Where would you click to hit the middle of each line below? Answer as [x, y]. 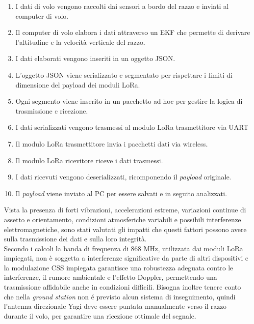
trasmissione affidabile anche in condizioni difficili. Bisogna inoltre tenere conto [123, 287]
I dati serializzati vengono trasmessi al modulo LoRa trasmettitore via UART [132, 127]
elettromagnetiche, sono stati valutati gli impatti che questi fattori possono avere [125, 229]
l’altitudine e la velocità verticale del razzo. [80, 42]
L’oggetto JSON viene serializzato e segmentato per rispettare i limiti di [124, 74]
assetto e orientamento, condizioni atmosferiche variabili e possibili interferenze [123, 219]
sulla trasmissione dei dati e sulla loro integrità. [76, 239]
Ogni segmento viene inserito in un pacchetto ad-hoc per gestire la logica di [129, 101]
